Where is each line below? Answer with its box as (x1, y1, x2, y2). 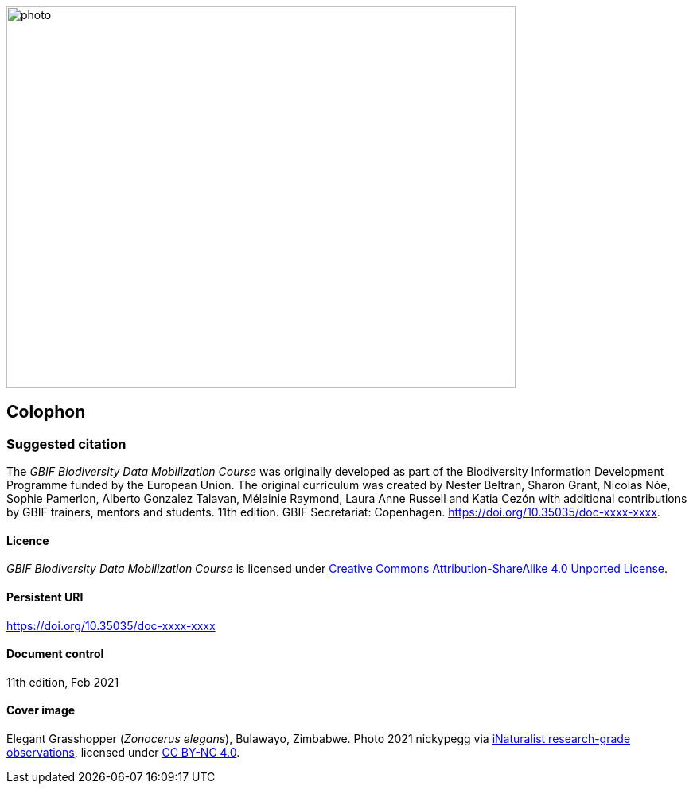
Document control (6, 647, 104, 661)
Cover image (6, 703, 76, 718)
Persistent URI (6, 590, 84, 605)
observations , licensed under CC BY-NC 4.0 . (6, 745, 240, 760)
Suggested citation (6, 435, 127, 452)
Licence (6, 533, 49, 547)
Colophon (6, 402, 86, 422)
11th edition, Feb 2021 (6, 675, 119, 689)
